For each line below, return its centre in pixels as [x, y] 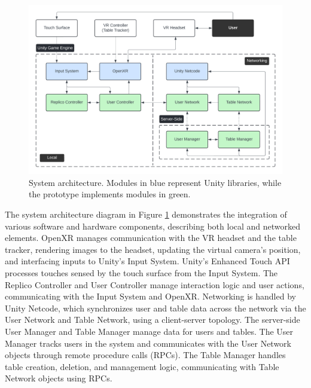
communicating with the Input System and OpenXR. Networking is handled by [150, 296]
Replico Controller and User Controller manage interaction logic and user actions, [155, 284]
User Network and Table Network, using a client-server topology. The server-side [153, 320]
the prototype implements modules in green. [110, 194]
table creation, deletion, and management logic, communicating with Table [142, 366]
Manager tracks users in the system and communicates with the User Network [148, 343]
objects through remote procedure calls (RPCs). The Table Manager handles [145, 355]
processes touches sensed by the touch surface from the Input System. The [141, 272]
